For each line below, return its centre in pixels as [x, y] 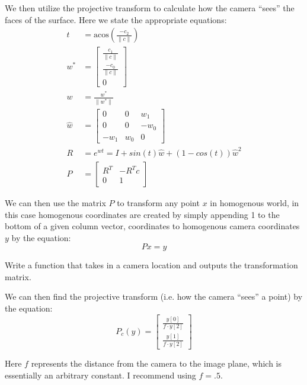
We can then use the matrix [55, 202]
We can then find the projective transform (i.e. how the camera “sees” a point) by [154, 296]
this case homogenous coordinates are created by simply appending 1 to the [142, 214]
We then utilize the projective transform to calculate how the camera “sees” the [150, 8]
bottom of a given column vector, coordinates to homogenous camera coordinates [152, 226]
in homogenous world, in [255, 202]
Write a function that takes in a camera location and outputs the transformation [151, 265]
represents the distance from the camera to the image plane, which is [156, 363]
